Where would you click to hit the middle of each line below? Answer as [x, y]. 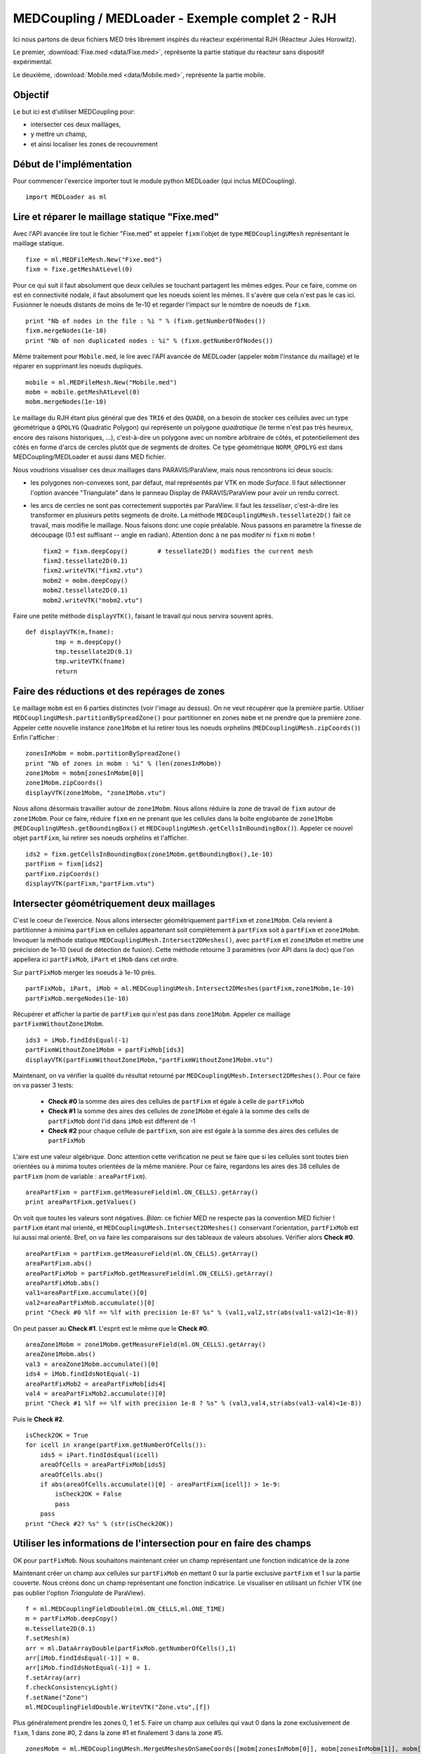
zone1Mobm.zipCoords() [65, 783]
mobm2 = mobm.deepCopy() [86, 580]
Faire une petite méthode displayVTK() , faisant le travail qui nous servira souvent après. [143, 616]
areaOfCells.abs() [72, 1474]
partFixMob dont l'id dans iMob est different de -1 [122, 1121]
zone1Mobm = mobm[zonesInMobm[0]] [85, 773]
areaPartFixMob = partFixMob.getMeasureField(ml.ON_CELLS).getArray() [149, 1273]
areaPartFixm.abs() [59, 1264]
